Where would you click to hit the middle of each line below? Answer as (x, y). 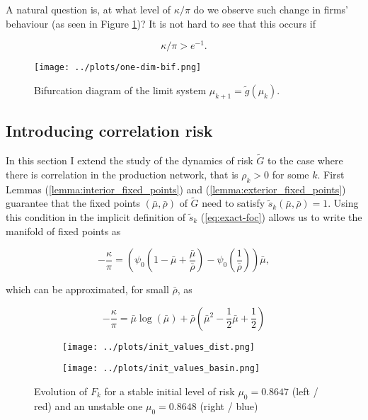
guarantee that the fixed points (73, 203)
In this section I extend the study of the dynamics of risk (130, 160)
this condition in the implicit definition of (96, 216)
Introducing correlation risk (109, 131)
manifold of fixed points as (63, 231)
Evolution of (61, 391)
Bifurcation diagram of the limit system (120, 90)
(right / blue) (229, 405)
